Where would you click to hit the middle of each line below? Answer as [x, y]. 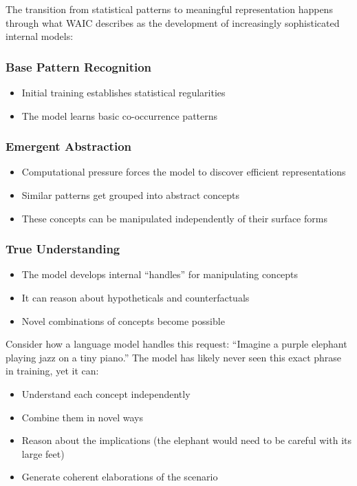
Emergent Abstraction [69, 146]
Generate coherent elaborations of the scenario [120, 477]
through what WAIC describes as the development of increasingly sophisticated [173, 22]
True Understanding [63, 249]
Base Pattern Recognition [79, 66]
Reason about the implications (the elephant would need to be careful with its [186, 440]
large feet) [43, 453]
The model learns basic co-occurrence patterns [120, 115]
